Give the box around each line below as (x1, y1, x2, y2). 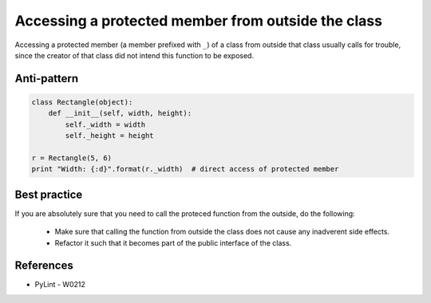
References (14, 259, 73, 273)
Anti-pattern (14, 72, 79, 85)
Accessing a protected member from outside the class (14, 12, 383, 30)
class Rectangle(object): (31, 97, 133, 107)
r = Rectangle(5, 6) (31, 153, 112, 163)
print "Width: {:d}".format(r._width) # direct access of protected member (31, 164, 339, 174)
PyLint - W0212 (34, 280, 85, 289)
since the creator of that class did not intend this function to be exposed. (14, 50, 255, 60)
